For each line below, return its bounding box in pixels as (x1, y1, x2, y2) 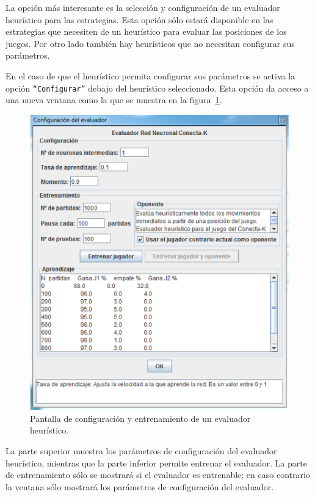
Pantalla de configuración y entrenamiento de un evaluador (30, 412, 251, 424)
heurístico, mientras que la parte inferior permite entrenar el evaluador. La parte (5, 456, 307, 469)
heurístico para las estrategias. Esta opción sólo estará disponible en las (5, 13, 273, 26)
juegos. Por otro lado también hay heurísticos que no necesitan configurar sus (5, 37, 295, 49)
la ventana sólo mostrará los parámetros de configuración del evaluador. (5, 480, 274, 493)
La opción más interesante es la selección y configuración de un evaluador (5, 1, 280, 13)
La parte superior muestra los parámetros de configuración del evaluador (5, 444, 277, 457)
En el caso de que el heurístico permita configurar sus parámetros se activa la (5, 69, 295, 82)
